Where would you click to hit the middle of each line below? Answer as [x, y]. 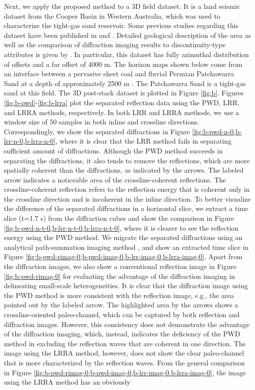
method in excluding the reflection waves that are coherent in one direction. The [125, 343]
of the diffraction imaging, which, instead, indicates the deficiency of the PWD [122, 334]
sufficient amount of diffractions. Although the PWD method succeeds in [114, 150]
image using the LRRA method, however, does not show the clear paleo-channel [124, 353]
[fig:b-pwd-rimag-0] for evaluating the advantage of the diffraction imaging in [120, 276]
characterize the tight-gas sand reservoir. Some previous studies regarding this [121, 25]
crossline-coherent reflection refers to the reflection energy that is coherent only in [127, 189]
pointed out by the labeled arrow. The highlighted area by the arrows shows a [121, 305]
